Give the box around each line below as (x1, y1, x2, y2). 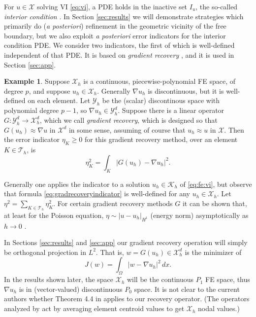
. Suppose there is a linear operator (118, 105, 224, 115)
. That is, (96, 247, 124, 257)
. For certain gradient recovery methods (53, 198, 173, 208)
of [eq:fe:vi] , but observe (180, 178, 252, 189)
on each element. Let (28, 95, 91, 106)
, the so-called (195, 1, 238, 11)
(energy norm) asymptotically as (150, 210, 249, 220)
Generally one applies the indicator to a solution (4, 178, 150, 189)
